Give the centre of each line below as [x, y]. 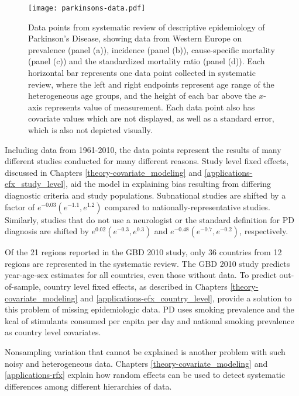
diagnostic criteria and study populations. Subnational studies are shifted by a [145, 195]
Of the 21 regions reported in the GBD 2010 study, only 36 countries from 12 [143, 252]
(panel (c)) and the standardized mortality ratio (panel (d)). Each [147, 61]
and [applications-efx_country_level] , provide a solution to [186, 298]
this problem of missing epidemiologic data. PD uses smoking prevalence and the [149, 309]
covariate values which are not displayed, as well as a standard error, [151, 118]
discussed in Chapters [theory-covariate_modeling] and [103, 172]
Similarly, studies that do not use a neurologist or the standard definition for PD [149, 219]
